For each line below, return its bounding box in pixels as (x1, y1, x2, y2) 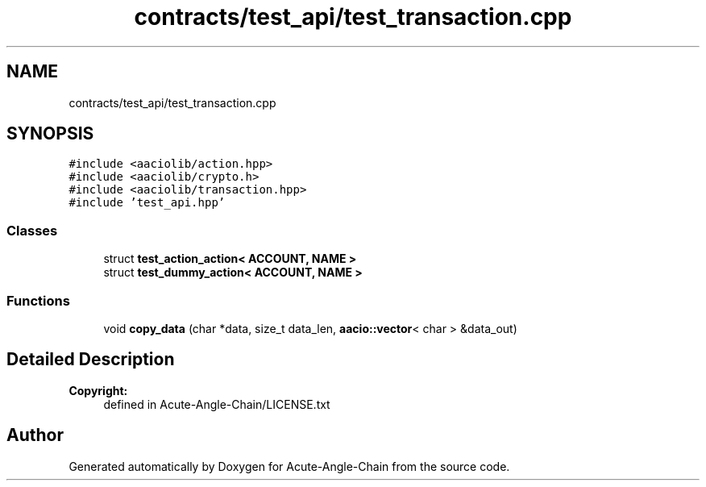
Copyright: (69, 383, 128, 398)
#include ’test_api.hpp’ (69, 196, 226, 210)
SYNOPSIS (6, 123, 94, 144)
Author (6, 425, 64, 446)
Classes (6, 222, 58, 239)
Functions (6, 292, 70, 309)
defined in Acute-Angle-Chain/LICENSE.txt (103, 397, 330, 411)
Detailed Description (6, 349, 175, 370)
